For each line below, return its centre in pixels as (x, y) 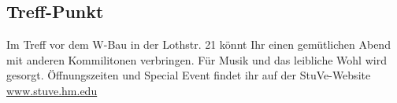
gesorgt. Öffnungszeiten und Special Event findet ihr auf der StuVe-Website (189, 75)
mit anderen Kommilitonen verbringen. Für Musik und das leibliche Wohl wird (197, 59)
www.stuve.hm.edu (52, 90)
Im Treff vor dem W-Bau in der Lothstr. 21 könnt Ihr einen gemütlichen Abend (198, 44)
